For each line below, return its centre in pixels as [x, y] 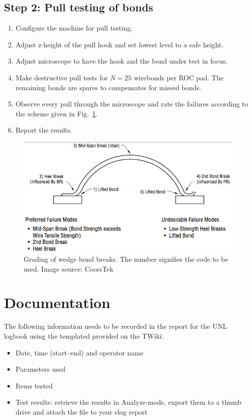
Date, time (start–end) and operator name [79, 352]
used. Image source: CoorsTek [69, 268]
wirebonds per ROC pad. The [179, 77]
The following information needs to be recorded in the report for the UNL [116, 326]
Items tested [34, 385]
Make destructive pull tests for [62, 77]
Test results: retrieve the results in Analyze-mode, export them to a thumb [128, 402]
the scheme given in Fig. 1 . [57, 113]
